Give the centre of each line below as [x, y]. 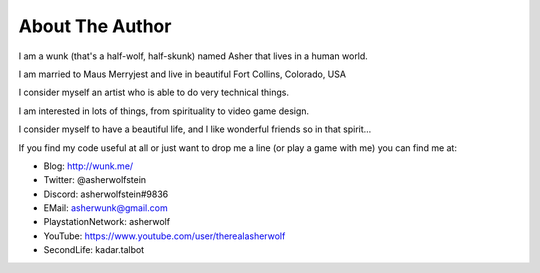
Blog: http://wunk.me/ [88, 166]
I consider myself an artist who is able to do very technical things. [154, 92]
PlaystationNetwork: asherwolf [106, 222]
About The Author [95, 26]
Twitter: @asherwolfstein [95, 180]
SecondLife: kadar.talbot [94, 250]
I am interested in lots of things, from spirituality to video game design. [164, 111]
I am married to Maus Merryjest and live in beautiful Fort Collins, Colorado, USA [182, 74]
